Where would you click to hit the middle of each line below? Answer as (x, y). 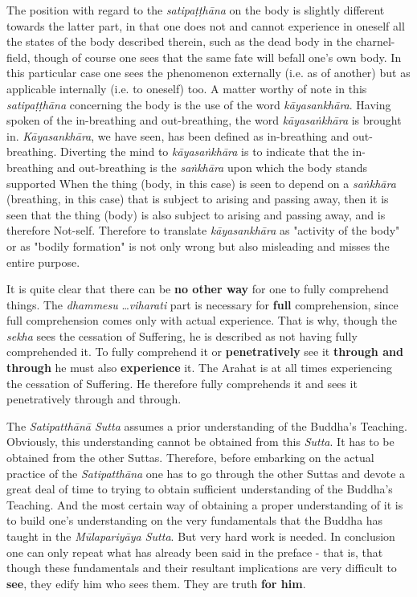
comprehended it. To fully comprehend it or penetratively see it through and (205, 352)
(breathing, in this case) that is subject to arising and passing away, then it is (198, 199)
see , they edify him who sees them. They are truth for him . (156, 583)
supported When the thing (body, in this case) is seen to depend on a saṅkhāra (201, 183)
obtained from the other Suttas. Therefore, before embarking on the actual (190, 458)
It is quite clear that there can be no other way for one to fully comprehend (198, 289)
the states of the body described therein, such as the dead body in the (180, 41)
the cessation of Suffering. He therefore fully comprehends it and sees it (182, 383)
